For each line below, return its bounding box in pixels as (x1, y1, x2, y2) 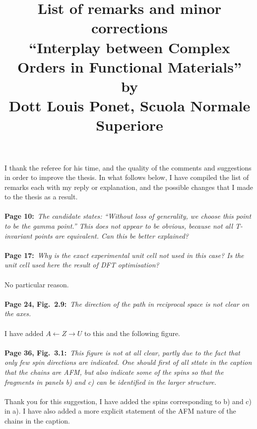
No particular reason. (4, 279, 69, 289)
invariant (4, 230, 32, 241)
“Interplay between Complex (29, 37, 230, 57)
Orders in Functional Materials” (17, 56, 242, 77)
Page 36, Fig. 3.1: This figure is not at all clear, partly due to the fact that (4, 347, 240, 357)
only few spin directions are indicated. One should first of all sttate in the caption (4, 357, 252, 367)
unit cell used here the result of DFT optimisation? (4, 259, 159, 270)
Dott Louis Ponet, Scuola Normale (8, 95, 251, 116)
